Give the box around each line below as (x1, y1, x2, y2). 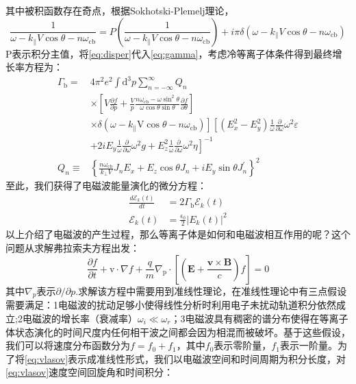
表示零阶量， (214, 338, 272, 352)
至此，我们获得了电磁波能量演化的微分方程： (5, 178, 207, 193)
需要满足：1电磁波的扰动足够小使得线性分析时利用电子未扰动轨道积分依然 (5, 298, 336, 312)
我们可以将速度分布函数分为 (5, 338, 130, 352)
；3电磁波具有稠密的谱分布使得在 (170, 311, 320, 325)
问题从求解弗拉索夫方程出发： (5, 240, 140, 254)
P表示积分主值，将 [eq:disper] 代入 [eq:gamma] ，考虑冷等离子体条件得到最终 (5, 46, 333, 60)
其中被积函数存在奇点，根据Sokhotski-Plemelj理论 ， (5, 3, 234, 17)
